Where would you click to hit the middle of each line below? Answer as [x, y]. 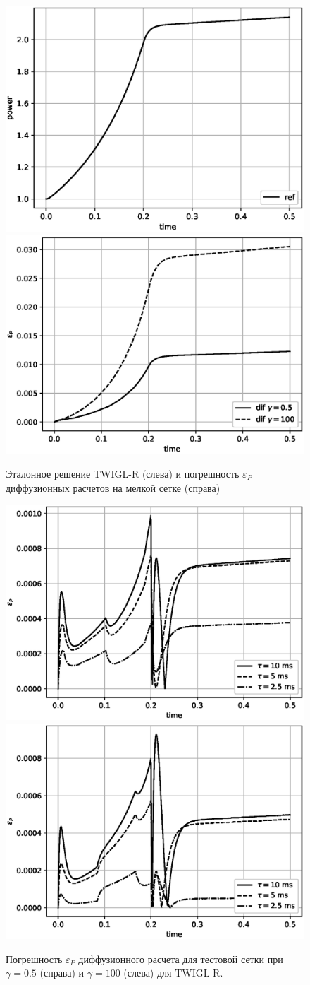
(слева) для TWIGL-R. [173, 973]
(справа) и [62, 973]
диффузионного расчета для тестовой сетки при [181, 959]
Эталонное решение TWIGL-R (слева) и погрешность [123, 473]
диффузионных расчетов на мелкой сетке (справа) [113, 487]
